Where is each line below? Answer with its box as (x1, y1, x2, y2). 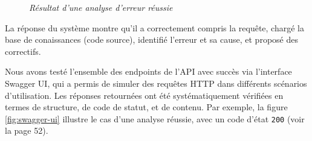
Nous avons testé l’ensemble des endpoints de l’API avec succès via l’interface (5, 65, 292, 78)
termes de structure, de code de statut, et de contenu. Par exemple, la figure (5, 101, 288, 113)
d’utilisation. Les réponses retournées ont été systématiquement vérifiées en (5, 89, 284, 101)
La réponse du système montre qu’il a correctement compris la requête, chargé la (5, 21, 304, 34)
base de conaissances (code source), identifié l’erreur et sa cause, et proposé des (5, 33, 298, 46)
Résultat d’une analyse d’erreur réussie (29, 1, 173, 13)
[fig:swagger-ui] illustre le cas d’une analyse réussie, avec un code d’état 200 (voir (5, 112, 305, 125)
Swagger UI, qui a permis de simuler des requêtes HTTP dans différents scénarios (5, 77, 307, 89)
